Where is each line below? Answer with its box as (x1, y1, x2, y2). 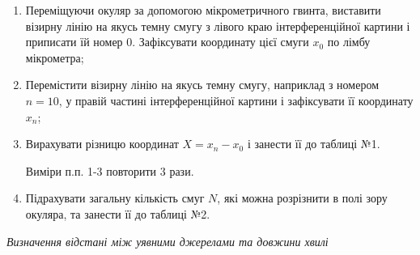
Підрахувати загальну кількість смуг (25, 189, 205, 206)
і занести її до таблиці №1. (247, 135, 380, 152)
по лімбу (327, 33, 371, 50)
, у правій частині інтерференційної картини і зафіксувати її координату (58, 91, 414, 108)
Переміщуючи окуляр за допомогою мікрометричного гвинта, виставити (25, 2, 381, 18)
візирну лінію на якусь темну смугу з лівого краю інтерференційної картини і (25, 17, 410, 34)
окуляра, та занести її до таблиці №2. (25, 205, 210, 222)
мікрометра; (25, 49, 84, 66)
